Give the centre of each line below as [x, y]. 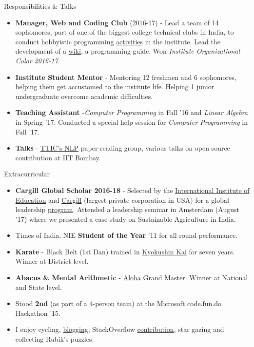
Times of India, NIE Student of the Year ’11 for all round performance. [127, 235]
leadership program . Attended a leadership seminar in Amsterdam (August [127, 209]
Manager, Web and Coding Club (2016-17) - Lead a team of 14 [117, 22]
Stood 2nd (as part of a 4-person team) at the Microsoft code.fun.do [118, 303]
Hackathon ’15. [38, 313]
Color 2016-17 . [38, 60]
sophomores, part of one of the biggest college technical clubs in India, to [125, 32]
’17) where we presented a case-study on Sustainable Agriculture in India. [126, 219]
